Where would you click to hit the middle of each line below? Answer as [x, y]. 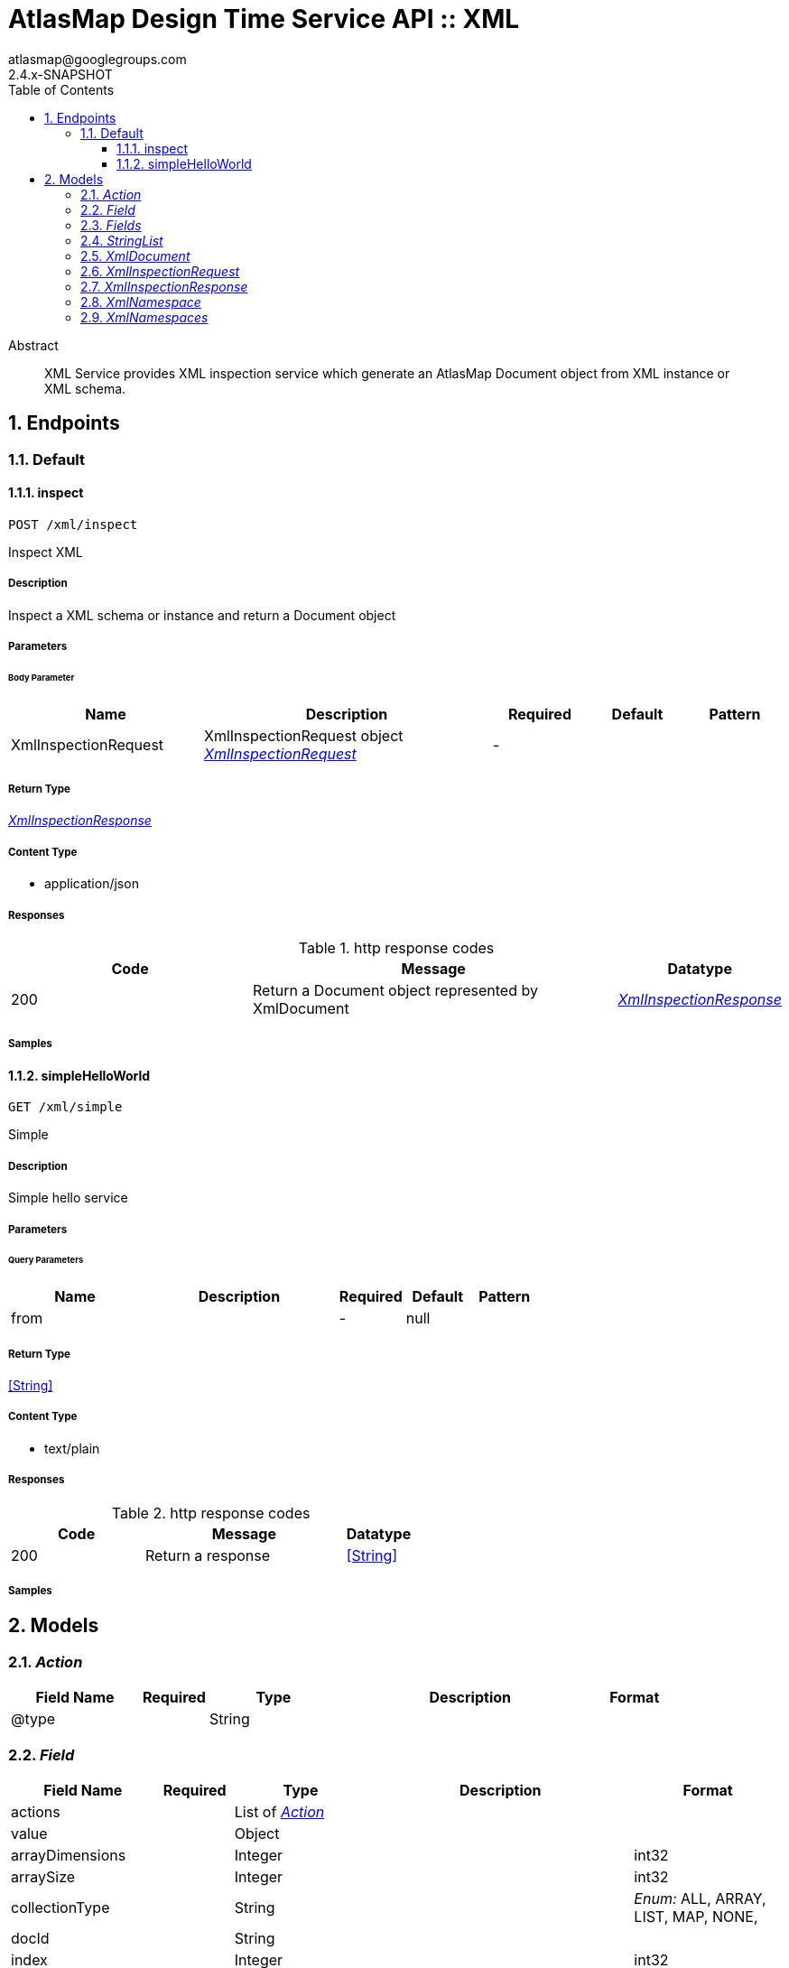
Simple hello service [68, 1198]
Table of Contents [61, 89]
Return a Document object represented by [395, 991]
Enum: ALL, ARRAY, [700, 1898]
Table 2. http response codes [211, 1513]
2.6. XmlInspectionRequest [160, 271]
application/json [92, 884]
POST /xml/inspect [73, 524]
